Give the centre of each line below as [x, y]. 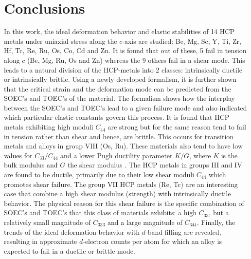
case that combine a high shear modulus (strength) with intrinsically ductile [117, 194]
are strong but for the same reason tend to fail [177, 127]
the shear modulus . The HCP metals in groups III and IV [155, 165]
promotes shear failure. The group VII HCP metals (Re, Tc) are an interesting [121, 184]
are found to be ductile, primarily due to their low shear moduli [99, 175]
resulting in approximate [41, 241]
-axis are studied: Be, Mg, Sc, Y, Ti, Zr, [182, 41]
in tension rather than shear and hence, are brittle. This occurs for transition [119, 136]
